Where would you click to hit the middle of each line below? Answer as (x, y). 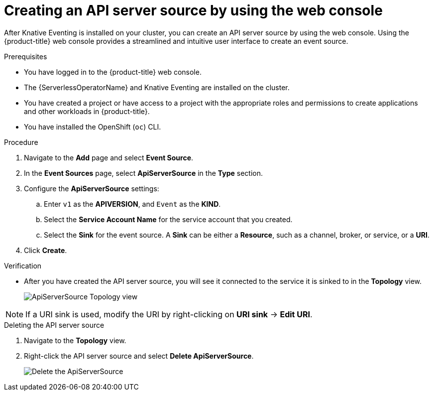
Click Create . (46, 250)
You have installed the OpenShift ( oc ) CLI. (93, 127)
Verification (23, 265)
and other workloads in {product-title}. (87, 111)
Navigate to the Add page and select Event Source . (109, 157)
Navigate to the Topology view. (75, 340)
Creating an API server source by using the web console (193, 10)
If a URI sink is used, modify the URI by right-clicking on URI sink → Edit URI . (169, 314)
